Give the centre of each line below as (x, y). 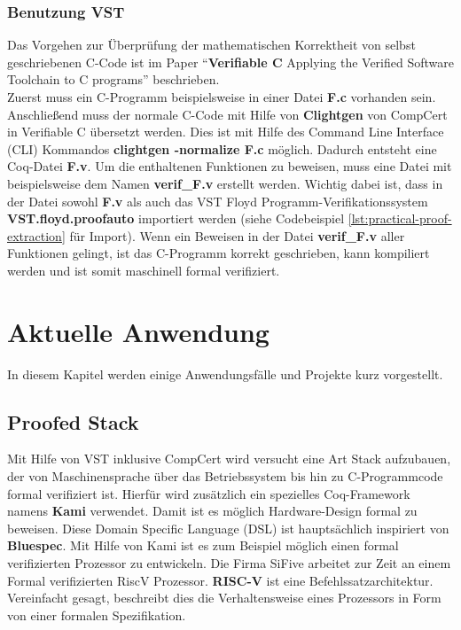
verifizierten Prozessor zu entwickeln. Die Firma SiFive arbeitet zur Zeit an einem (229, 563)
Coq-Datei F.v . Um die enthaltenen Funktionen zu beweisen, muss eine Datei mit (230, 166)
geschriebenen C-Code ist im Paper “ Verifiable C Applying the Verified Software (230, 62)
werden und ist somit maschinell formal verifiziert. (144, 270)
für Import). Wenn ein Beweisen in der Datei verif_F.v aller (237, 235)
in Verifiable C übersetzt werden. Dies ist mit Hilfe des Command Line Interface (226, 132)
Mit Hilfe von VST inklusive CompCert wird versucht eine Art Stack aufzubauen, (229, 459)
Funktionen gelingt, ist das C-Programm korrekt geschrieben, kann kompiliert (219, 253)
